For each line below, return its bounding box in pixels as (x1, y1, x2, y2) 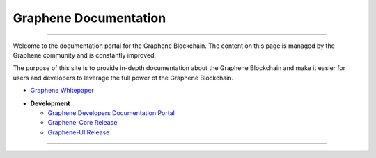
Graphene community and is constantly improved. (13, 51, 157, 59)
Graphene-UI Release (47, 128, 110, 137)
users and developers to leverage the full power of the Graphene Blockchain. (13, 73, 234, 82)
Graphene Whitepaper (30, 87, 94, 95)
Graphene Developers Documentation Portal (47, 108, 175, 117)
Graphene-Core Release (47, 119, 118, 127)
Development (30, 99, 70, 107)
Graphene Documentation (13, 10, 166, 26)
